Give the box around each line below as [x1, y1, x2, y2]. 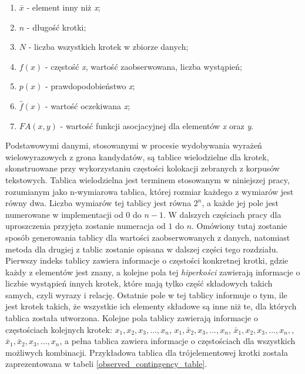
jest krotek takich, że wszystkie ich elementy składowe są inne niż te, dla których [5, 300, 297, 312]
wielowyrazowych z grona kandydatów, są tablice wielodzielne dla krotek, [5, 150, 269, 163]
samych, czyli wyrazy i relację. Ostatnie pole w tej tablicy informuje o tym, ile [5, 288, 287, 301]
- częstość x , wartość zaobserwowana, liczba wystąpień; [45, 60, 242, 72]
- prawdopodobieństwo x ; [45, 80, 135, 92]
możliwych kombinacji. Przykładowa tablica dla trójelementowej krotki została [5, 346, 289, 358]
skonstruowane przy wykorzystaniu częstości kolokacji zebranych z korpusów [5, 162, 280, 174]
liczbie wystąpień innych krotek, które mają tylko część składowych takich [5, 277, 273, 289]
